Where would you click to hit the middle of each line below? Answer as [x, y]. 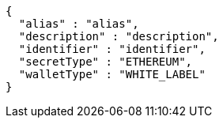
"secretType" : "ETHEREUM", [106, 62]
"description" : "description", [119, 36]
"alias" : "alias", [79, 24]
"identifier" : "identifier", [112, 49]
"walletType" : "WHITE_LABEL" [112, 74]
